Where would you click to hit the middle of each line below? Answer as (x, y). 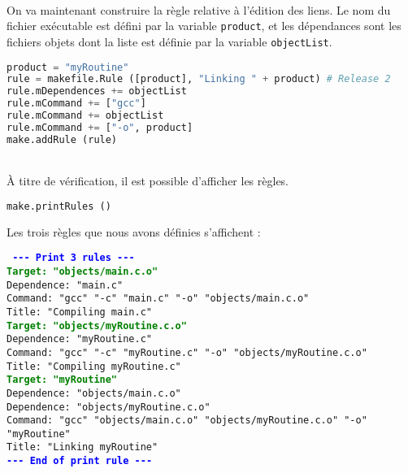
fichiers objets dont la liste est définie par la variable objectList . (169, 41)
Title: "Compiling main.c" (79, 312)
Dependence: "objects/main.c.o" (94, 393)
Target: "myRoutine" (62, 380)
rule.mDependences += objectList (97, 91)
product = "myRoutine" (68, 67)
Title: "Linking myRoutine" (82, 447)
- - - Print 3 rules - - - (74, 258)
